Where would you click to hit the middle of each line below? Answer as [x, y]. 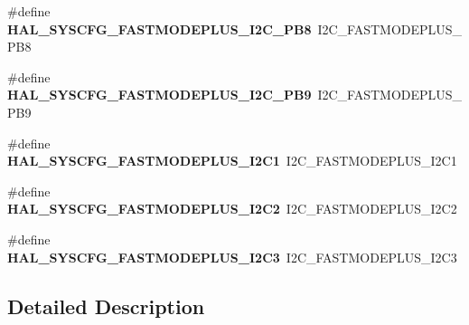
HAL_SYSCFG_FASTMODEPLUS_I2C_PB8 [159, 29]
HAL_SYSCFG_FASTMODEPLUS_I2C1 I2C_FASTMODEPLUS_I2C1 [232, 161]
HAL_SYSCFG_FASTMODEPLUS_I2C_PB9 [159, 95]
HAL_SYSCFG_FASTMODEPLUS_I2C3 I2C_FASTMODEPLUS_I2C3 [232, 257]
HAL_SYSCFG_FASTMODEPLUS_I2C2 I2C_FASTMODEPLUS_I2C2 [232, 209]
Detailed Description [106, 306]
